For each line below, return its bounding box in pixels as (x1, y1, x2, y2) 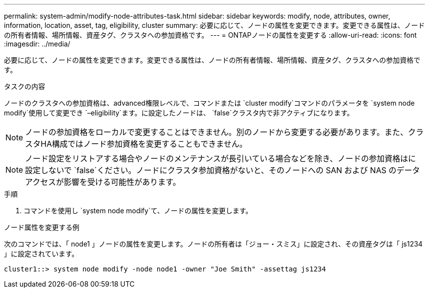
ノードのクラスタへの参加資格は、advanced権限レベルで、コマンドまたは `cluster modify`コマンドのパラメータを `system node (4, 99, 415, 107)
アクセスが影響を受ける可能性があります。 (25, 177, 181, 187)
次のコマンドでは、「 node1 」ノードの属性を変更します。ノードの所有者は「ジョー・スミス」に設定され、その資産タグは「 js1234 (4, 240, 423, 248)
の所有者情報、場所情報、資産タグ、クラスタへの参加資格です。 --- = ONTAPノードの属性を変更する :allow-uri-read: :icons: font (4, 31, 417, 39)
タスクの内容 (4, 82, 45, 90)
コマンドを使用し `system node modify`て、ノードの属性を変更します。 (24, 206, 253, 215)
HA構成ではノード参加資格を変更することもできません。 (41, 139, 247, 149)
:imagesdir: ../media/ (4, 40, 71, 48)
